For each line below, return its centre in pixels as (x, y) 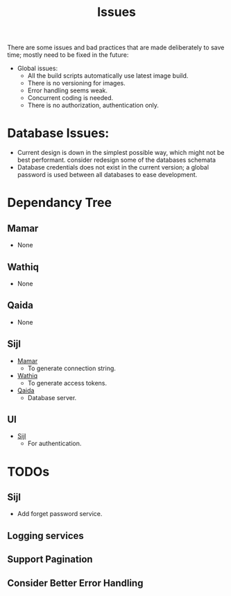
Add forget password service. (60, 514)
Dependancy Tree (60, 203)
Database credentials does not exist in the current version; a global (113, 167)
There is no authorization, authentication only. (93, 106)
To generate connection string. (72, 368)
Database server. (52, 397)
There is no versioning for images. (77, 83)
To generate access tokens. (67, 383)
